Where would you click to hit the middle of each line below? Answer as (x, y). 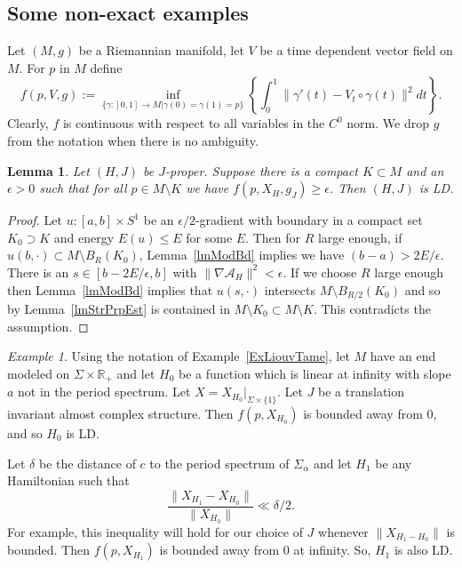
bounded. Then (48, 550)
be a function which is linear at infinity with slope (315, 373)
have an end (403, 356)
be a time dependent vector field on (356, 50)
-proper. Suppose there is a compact (262, 170)
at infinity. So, (332, 550)
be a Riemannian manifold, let (161, 50)
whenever (343, 531)
